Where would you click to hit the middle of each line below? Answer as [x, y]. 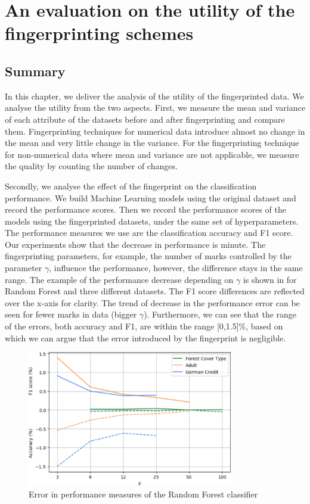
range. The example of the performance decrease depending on [119, 279]
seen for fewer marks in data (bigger [71, 314]
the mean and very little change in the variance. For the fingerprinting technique [152, 143]
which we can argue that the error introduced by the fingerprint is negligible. [145, 337]
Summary [35, 71]
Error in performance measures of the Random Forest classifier [143, 494]
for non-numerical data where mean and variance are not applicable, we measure [152, 154]
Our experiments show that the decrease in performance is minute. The [135, 244]
